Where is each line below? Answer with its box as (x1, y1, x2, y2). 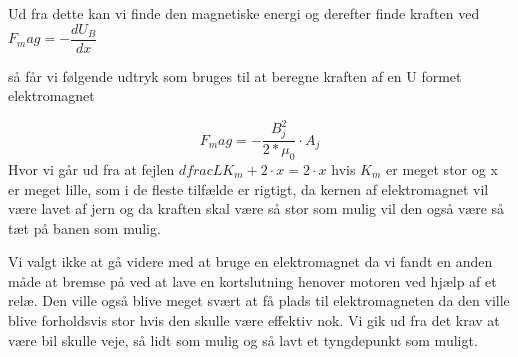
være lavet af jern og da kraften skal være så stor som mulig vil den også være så (8, 198, 505, 219)
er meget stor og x (386, 158, 498, 179)
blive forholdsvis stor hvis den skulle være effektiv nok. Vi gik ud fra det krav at (8, 310, 500, 331)
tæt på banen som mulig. (8, 217, 161, 238)
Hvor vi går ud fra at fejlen (8, 158, 175, 179)
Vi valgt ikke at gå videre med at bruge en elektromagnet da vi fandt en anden (8, 251, 493, 272)
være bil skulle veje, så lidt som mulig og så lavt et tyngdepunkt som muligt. (8, 329, 478, 350)
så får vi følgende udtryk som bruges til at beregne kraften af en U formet (8, 65, 462, 86)
